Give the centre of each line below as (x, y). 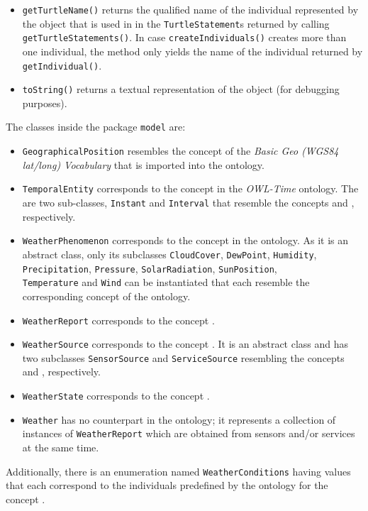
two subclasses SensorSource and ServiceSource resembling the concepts (183, 357)
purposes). (45, 103)
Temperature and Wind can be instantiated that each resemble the (166, 282)
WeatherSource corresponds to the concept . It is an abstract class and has (185, 344)
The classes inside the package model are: (96, 127)
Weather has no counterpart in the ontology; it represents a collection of (179, 419)
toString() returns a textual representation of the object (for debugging (181, 89)
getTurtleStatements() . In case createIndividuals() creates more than (184, 37)
